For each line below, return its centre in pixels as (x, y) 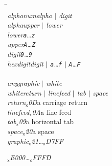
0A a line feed (52, 112)
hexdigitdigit (25, 63)
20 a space (40, 131)
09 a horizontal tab (46, 121)
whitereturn (24, 92)
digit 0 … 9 (20, 54)
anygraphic (23, 83)
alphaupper (23, 25)
